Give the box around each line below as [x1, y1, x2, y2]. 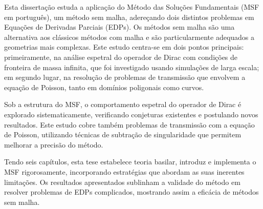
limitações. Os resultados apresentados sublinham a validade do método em [4, 176, 240, 187]
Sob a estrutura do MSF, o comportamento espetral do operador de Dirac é [4, 99, 242, 110]
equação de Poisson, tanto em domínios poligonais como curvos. [4, 81, 204, 92]
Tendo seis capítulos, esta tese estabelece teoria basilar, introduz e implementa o [4, 156, 256, 167]
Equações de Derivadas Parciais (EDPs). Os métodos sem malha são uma [4, 22, 235, 32]
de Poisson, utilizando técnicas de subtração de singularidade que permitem [4, 129, 242, 140]
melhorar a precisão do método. [4, 139, 103, 150]
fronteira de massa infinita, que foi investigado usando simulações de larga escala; [4, 61, 259, 72]
